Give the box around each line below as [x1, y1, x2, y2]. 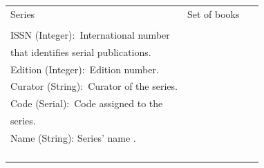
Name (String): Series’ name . [10, 130, 136, 144]
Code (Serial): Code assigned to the [10, 96, 163, 111]
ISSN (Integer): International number [10, 27, 170, 41]
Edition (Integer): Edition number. [10, 62, 159, 76]
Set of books [187, 6, 240, 21]
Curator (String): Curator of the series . [10, 79, 178, 93]
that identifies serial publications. [10, 44, 151, 59]
